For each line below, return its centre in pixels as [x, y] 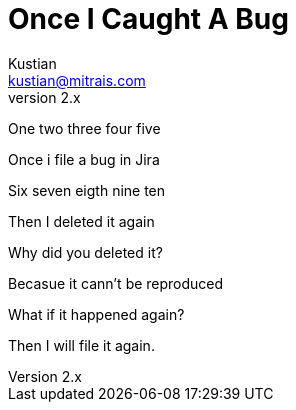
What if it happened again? [96, 314]
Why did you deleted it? [85, 252]
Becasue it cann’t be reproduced [116, 283]
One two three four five [84, 128]
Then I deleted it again [81, 221]
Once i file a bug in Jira [84, 159]
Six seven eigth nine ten [87, 190]
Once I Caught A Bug [148, 19]
